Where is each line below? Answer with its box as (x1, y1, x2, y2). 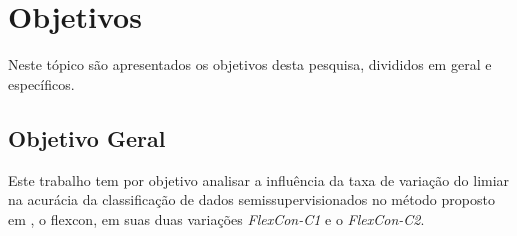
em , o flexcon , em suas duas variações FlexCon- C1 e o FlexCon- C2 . (8, 208, 425, 229)
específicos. (8, 73, 75, 94)
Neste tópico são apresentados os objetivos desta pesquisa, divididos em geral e (8, 54, 492, 75)
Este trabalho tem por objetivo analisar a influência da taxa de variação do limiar (8, 169, 510, 190)
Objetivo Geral (8, 122, 166, 153)
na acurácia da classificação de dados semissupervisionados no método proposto (8, 189, 495, 210)
